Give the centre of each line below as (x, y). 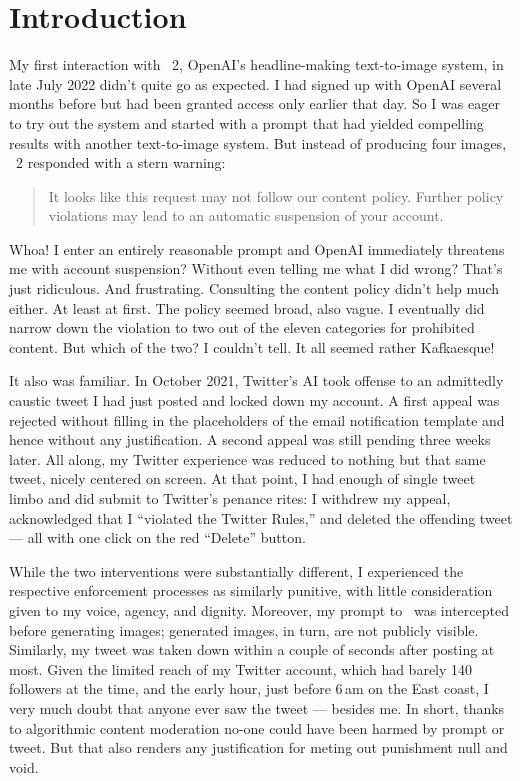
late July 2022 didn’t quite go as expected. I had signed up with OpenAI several (255, 83)
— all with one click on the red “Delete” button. (157, 537)
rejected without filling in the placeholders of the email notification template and (257, 419)
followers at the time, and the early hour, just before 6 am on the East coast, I (249, 688)
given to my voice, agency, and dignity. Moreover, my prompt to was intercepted (259, 609)
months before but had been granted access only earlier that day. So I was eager (254, 103)
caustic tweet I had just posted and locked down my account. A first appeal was (254, 400)
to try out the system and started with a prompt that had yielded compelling (246, 122)
